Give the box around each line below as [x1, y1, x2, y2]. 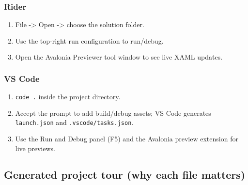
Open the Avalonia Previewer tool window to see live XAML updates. [15, 52, 223, 62]
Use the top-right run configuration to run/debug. [15, 35, 164, 46]
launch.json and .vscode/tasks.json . [15, 117, 134, 127]
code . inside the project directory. [15, 92, 121, 102]
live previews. [15, 143, 55, 153]
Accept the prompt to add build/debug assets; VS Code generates [15, 108, 211, 118]
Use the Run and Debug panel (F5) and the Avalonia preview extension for [15, 134, 238, 144]
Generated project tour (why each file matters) [4, 167, 246, 182]
